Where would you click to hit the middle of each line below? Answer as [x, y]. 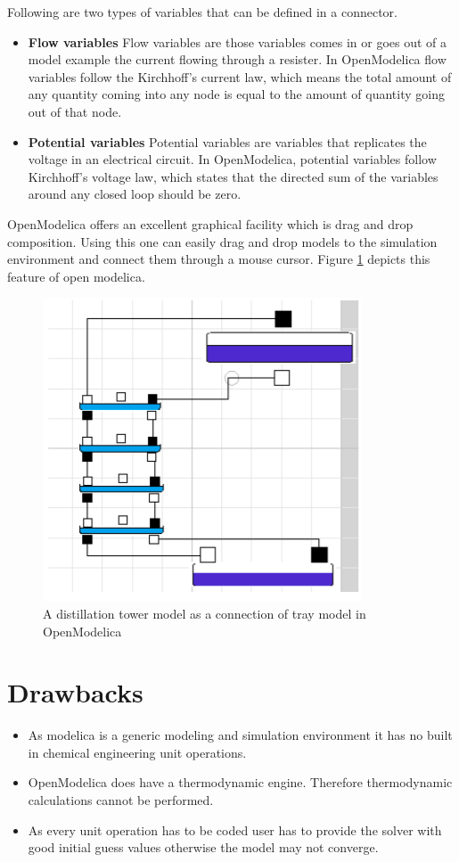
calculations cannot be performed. [121, 800]
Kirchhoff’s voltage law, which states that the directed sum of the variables [233, 176]
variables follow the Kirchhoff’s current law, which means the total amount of [240, 76]
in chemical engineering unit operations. [137, 752]
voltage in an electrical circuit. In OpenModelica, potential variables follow [232, 159]
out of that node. [75, 111]
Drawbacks [75, 692]
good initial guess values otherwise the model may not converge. [203, 847]
